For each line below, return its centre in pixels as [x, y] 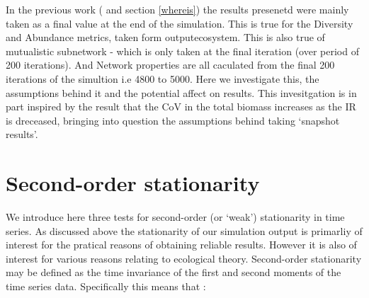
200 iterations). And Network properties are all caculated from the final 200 [170, 65]
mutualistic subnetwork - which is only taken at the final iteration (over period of [182, 51]
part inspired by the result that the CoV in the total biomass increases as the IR [181, 107]
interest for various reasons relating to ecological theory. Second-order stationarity [184, 258]
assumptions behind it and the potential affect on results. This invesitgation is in [181, 92]
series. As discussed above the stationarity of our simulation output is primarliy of [184, 230]
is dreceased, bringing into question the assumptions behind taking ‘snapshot [173, 120]
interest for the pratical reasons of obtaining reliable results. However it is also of [181, 245]
